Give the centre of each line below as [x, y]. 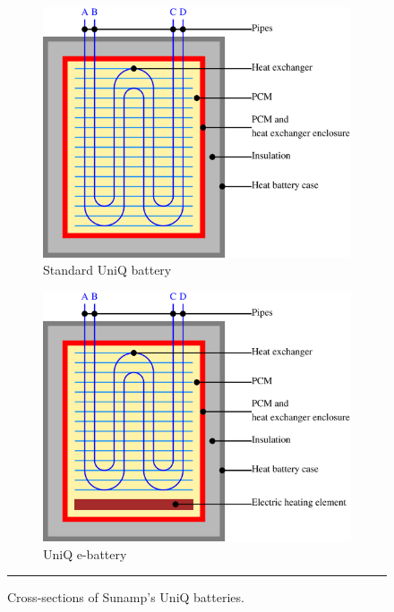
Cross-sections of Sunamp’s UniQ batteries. [126, 597]
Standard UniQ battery [107, 270]
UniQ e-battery [85, 553]
